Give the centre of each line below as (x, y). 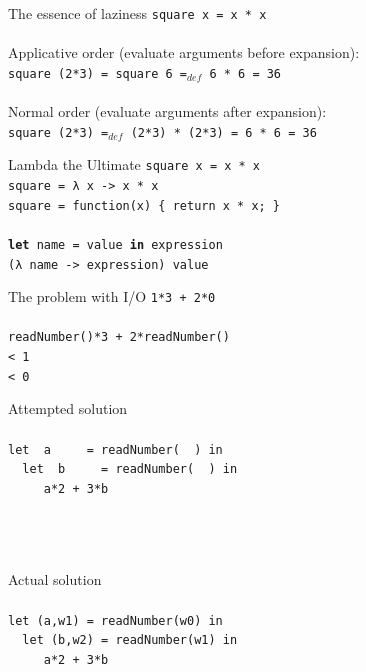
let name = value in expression (115, 244)
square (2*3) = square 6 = (97, 73)
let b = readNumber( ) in (130, 469)
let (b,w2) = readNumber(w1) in (130, 640)
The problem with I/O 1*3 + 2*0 (112, 296)
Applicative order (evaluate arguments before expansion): (184, 52)
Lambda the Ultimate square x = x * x (134, 164)
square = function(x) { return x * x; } (144, 205)
